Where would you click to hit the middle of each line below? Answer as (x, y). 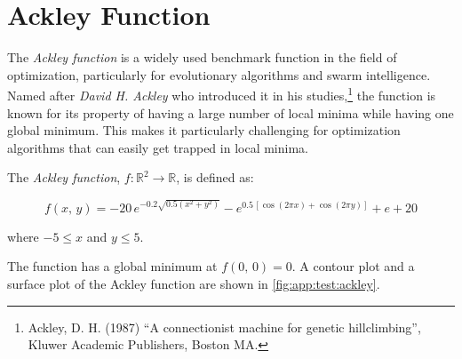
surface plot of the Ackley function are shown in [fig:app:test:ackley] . (194, 284)
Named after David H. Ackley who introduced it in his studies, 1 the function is (222, 94)
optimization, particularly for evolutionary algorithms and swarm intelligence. (219, 74)
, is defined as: (215, 177)
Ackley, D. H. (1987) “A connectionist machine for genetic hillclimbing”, (224, 327)
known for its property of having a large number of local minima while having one (231, 112)
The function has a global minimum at (112, 266)
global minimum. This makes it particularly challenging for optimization (204, 130)
